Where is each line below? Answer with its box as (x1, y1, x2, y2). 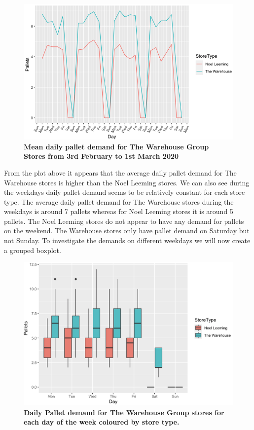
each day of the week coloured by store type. (24, 417, 180, 427)
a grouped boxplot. (4, 245, 61, 255)
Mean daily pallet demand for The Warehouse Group (24, 141, 209, 151)
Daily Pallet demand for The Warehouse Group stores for (24, 407, 224, 417)
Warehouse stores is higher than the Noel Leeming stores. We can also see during (4, 177, 250, 187)
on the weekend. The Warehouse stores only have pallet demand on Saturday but (4, 225, 250, 236)
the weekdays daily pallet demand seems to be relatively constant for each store (4, 187, 245, 197)
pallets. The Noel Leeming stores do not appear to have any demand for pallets (4, 215, 244, 226)
